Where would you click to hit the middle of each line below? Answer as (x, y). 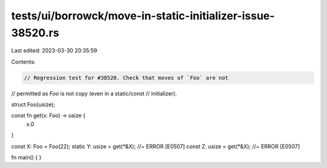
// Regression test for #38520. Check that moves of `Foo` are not (126, 78)
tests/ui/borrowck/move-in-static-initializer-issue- (143, 16)
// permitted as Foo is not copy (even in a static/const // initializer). (94, 93)
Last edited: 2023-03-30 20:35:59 (54, 51)
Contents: (23, 62)
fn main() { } (26, 158)
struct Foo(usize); (33, 105)
